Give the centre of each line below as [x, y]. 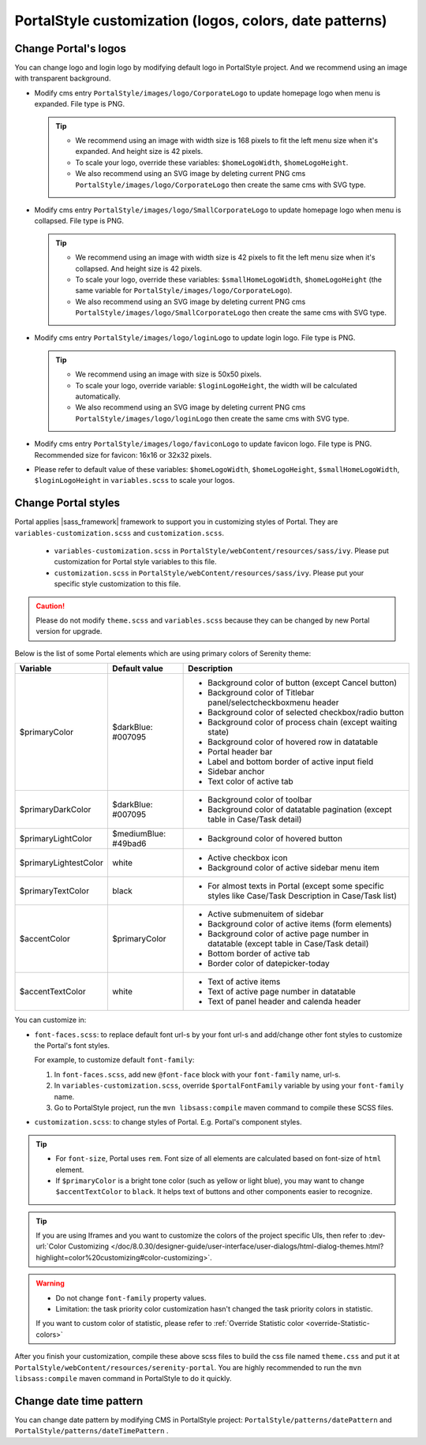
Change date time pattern [79, 1401]
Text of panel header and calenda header [284, 1001]
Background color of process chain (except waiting [303, 722]
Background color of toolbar [260, 799]
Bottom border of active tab [259, 953]
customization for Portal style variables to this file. [135, 562]
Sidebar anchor [236, 772]
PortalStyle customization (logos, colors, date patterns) [201, 21]
